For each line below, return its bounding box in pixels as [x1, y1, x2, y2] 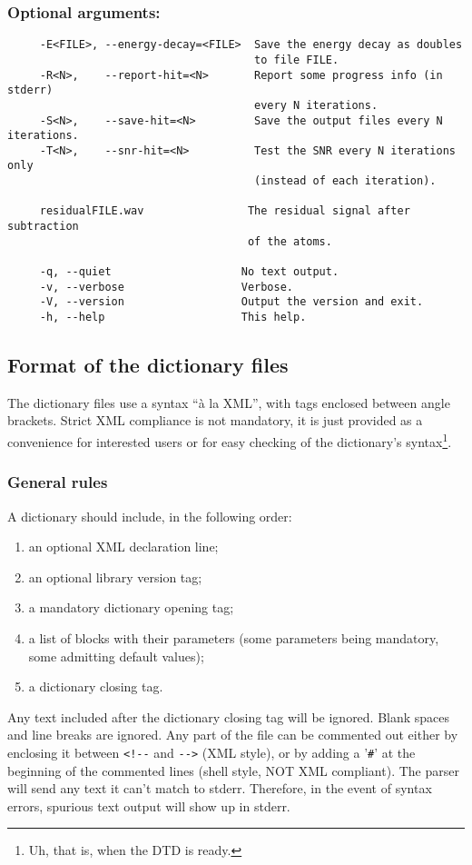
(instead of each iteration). [254, 174, 437, 188]
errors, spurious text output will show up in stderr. [7, 796, 290, 815]
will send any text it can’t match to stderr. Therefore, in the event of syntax [7, 779, 432, 798]
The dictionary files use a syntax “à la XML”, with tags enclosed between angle [7, 393, 450, 412]
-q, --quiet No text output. [39, 265, 339, 279]
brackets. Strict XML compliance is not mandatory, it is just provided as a [7, 411, 423, 430]
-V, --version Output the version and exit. [39, 295, 424, 309]
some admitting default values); [28, 646, 204, 665]
